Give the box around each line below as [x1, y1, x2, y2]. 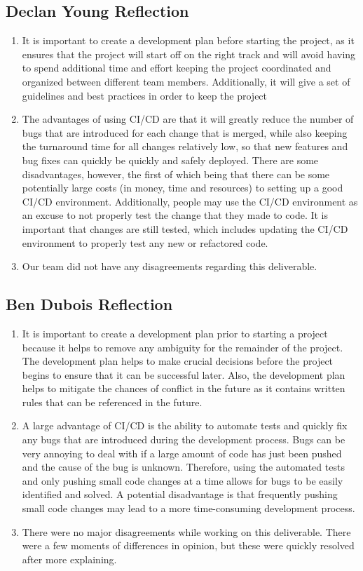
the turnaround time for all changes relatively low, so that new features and [22, 139, 348, 154]
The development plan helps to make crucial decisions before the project [22, 354, 334, 368]
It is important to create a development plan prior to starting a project [22, 325, 328, 340]
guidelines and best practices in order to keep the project [22, 88, 268, 102]
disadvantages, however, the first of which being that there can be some [22, 166, 330, 181]
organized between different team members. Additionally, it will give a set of [22, 74, 350, 88]
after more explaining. [22, 551, 117, 566]
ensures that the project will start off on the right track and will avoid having [22, 46, 356, 61]
